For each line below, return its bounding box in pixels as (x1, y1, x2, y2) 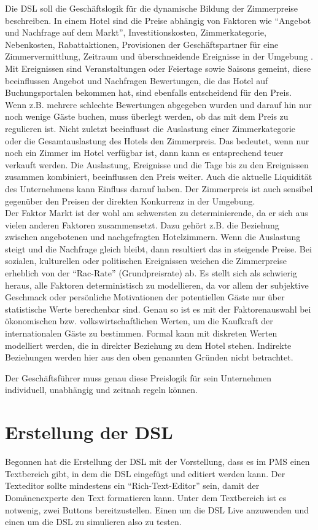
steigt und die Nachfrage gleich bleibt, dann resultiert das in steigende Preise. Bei (5, 242, 312, 255)
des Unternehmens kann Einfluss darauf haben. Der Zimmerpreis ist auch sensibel (5, 182, 313, 195)
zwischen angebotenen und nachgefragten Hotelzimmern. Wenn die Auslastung (5, 230, 301, 243)
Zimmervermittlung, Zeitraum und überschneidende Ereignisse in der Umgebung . (5, 50, 313, 63)
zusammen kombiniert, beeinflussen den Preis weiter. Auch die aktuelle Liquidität (5, 170, 312, 183)
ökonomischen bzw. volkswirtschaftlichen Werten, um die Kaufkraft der (5, 314, 273, 327)
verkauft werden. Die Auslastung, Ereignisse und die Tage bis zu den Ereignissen (5, 158, 309, 171)
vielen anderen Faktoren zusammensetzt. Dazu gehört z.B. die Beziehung (5, 218, 279, 231)
